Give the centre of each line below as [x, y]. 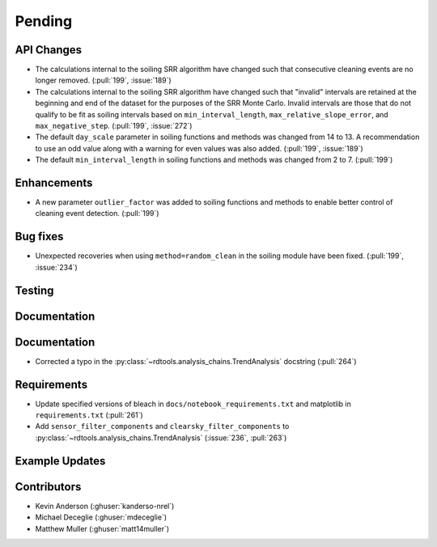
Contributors [48, 487]
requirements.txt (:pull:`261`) [89, 415]
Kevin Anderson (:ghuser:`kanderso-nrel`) [105, 506]
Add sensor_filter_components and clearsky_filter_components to [162, 426]
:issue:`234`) [57, 267]
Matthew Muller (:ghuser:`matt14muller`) [102, 528]
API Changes [49, 50]
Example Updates [60, 461]
